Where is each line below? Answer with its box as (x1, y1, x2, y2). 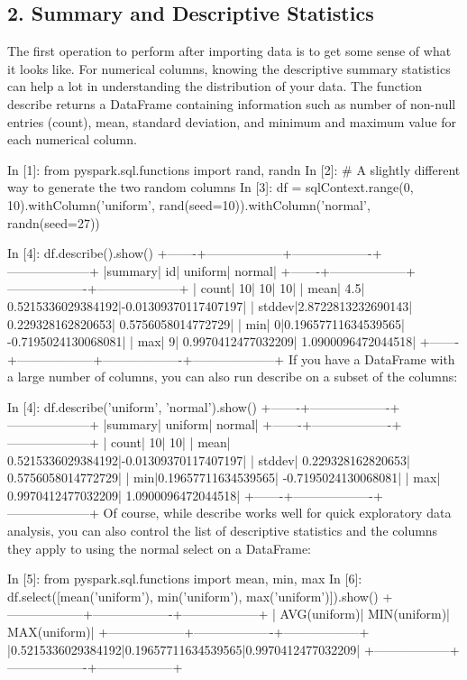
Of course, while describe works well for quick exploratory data (103, 503, 452, 522)
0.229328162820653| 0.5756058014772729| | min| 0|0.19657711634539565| (7, 314, 406, 333)
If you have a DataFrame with (288, 349, 455, 368)
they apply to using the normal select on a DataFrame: (7, 538, 312, 557)
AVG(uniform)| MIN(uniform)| (279, 604, 451, 623)
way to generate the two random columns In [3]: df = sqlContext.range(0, (7, 178, 414, 197)
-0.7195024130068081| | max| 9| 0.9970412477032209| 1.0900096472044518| (7, 332, 417, 351)
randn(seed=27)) (7, 213, 100, 232)
